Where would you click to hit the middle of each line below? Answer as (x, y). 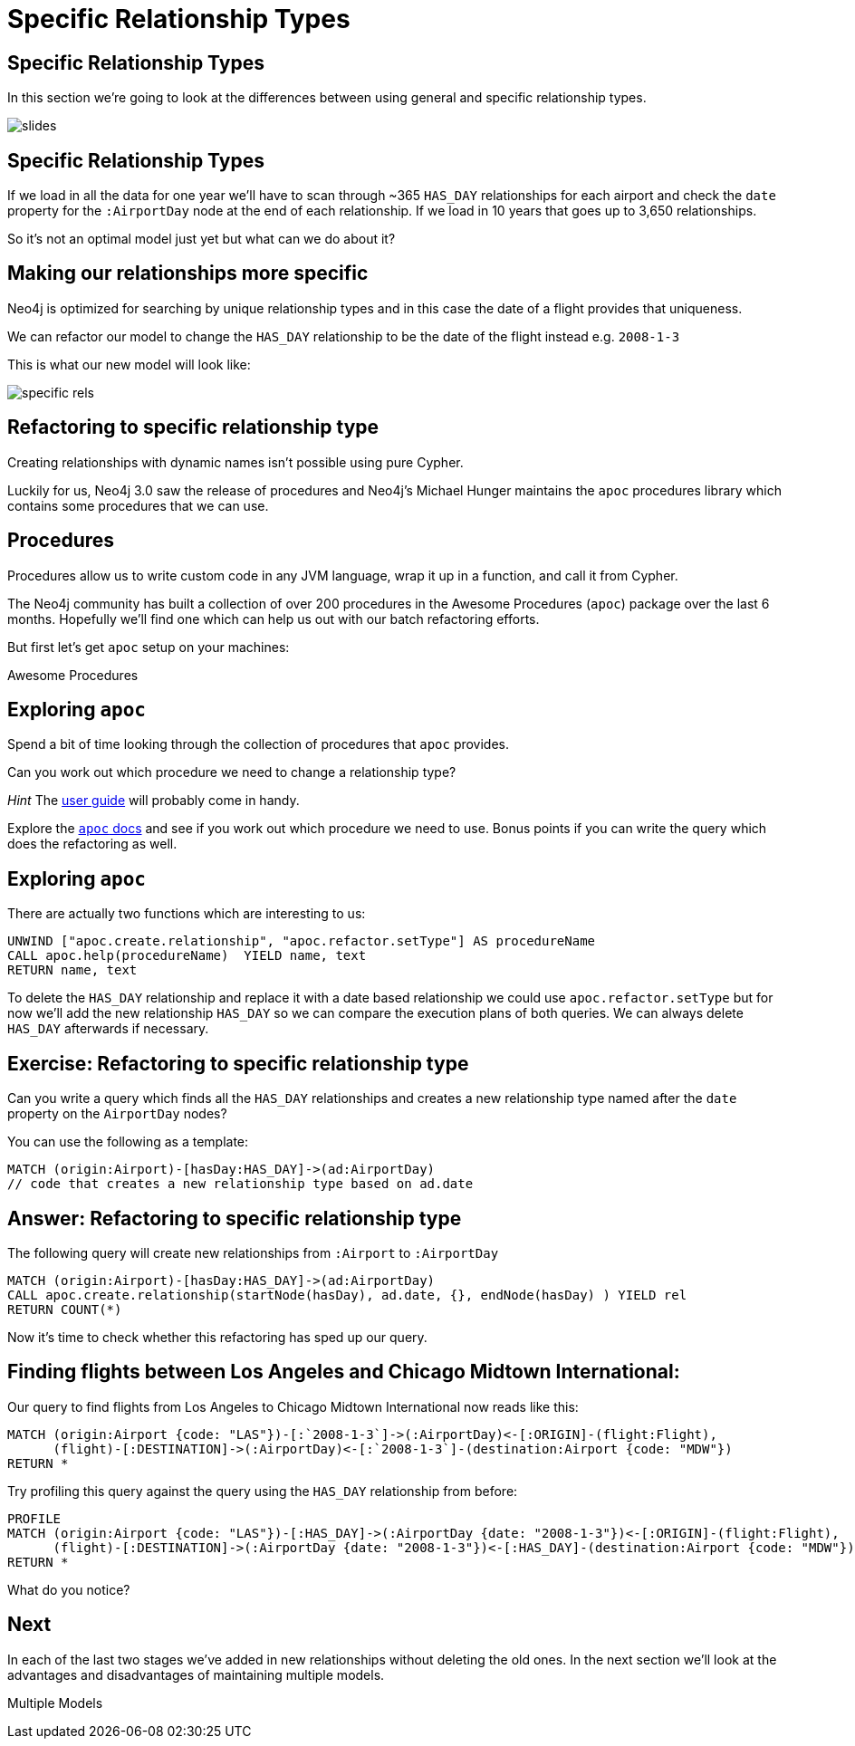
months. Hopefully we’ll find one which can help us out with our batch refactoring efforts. (274, 619)
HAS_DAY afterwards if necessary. (108, 1029)
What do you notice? (69, 1589)
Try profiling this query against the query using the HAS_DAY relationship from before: (263, 1491)
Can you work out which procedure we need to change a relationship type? (232, 772)
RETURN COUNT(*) (65, 1309)
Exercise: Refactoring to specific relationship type (238, 1063)
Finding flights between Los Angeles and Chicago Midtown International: (344, 1372)
